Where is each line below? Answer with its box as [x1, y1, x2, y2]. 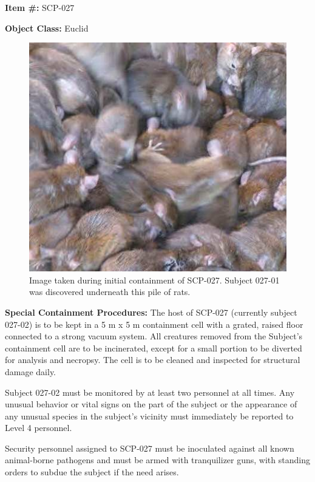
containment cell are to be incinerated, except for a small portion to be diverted [5, 341, 302, 354]
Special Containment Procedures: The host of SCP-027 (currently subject [5, 305, 297, 318]
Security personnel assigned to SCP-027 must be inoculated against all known [5, 441, 294, 454]
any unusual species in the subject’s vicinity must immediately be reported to [5, 409, 294, 422]
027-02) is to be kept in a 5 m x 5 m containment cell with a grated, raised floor [5, 317, 303, 330]
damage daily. [5, 365, 56, 378]
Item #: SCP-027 [5, 1, 75, 13]
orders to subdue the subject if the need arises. [5, 466, 179, 478]
